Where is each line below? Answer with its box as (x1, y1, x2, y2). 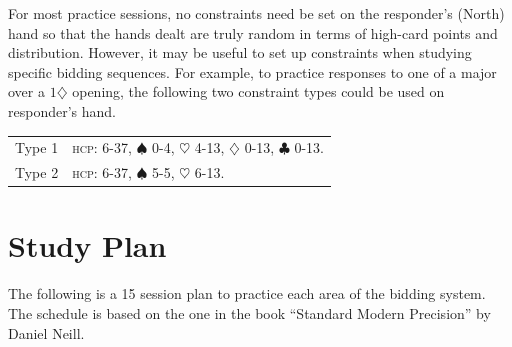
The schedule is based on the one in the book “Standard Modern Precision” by (8, 302, 491, 323)
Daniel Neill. (8, 322, 85, 343)
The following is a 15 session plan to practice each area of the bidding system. (8, 283, 486, 304)
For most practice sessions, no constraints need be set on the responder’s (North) (8, 3, 505, 23)
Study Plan (8, 225, 167, 266)
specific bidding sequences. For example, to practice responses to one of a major (8, 61, 497, 82)
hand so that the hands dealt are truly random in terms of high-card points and (8, 22, 498, 43)
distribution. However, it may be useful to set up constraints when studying (8, 42, 472, 63)
